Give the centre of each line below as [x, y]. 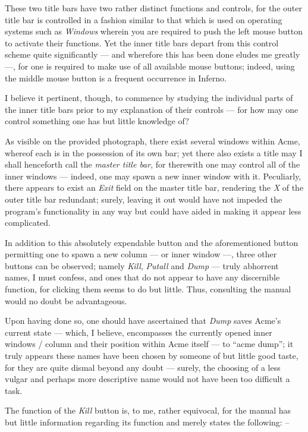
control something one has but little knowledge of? [97, 121]
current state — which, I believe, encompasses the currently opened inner [139, 332]
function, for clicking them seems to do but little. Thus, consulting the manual [148, 289]
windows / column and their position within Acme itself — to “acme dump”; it [149, 344]
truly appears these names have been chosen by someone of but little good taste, [152, 356]
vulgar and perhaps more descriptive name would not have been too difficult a [147, 379]
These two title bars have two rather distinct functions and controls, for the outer [153, 8]
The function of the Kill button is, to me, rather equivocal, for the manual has [148, 410]
